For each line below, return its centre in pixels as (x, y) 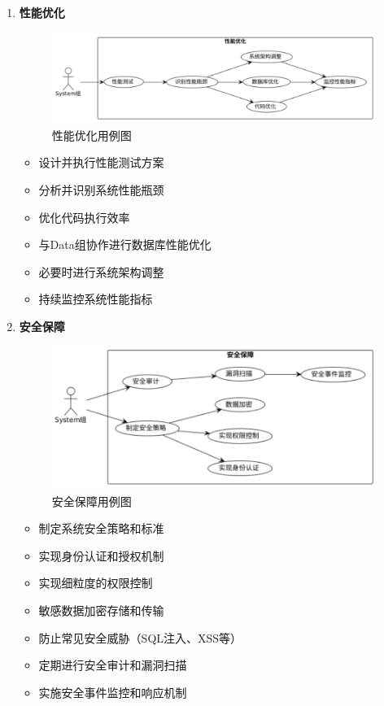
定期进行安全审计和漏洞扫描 (113, 665)
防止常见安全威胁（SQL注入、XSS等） (140, 637)
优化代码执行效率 (84, 217)
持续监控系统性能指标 (96, 299)
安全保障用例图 (92, 501)
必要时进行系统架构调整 (101, 271)
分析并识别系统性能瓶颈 (101, 189)
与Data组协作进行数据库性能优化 (125, 244)
